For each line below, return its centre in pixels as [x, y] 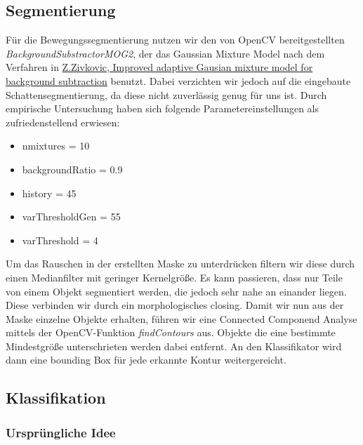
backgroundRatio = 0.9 [72, 169]
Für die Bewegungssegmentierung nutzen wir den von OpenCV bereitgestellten [175, 40]
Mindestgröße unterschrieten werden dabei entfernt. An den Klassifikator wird [174, 346]
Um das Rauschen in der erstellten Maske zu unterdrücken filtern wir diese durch [180, 264]
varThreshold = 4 [60, 240]
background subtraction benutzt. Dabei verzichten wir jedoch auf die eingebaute [178, 80]
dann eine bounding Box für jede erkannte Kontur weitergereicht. [146, 360]
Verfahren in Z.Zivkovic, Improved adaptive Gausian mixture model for [159, 67]
